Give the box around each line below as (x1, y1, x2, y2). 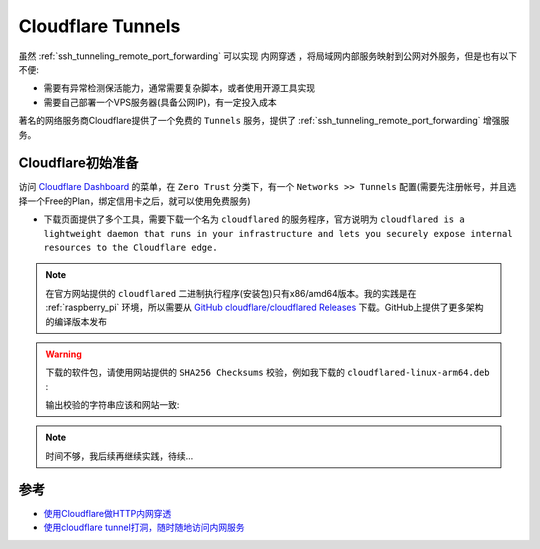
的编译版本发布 (45, 315, 107, 327)
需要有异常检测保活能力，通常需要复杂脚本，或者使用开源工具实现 (43, 82, 315, 94)
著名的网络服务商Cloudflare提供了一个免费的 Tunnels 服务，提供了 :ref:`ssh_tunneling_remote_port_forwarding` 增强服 (18, 115, 510, 127)
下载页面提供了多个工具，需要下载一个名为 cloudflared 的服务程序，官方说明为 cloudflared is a (43, 213, 465, 225)
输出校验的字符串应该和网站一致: (45, 399, 180, 411)
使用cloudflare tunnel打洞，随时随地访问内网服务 (43, 521, 245, 534)
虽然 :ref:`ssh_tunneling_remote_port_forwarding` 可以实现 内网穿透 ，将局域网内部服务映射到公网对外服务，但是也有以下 (18, 50, 518, 62)
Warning (45, 348, 82, 360)
